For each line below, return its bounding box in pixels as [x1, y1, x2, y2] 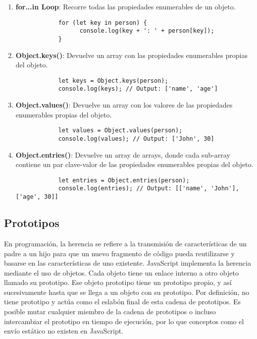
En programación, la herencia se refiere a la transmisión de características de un [4, 238, 247, 248]
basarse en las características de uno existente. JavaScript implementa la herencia [4, 258, 251, 268]
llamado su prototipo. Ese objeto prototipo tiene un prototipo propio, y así [4, 277, 232, 287]
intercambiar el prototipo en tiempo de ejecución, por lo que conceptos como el [4, 316, 244, 326]
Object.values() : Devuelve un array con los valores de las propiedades [15, 100, 233, 110]
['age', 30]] [15, 193, 58, 201]
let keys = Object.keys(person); [58, 77, 168, 84]
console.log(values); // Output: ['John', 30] [58, 135, 214, 142]
